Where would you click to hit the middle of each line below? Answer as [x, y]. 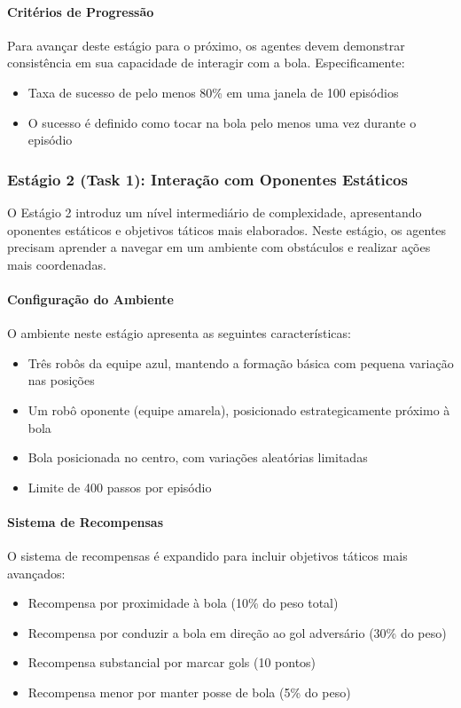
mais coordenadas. [57, 264]
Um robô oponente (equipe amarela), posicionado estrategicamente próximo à [239, 409]
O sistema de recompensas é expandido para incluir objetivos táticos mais [207, 556]
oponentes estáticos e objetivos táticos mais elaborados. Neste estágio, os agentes [227, 229]
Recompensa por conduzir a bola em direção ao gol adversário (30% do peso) [237, 632]
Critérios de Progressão [81, 11]
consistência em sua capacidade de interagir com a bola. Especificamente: [206, 63]
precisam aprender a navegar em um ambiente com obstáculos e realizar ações [219, 247]
